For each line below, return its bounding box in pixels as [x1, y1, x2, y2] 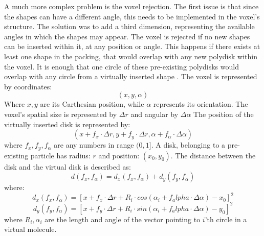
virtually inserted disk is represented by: [4, 119, 130, 129]
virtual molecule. [4, 224, 57, 234]
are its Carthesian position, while [40, 99, 144, 109]
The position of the [193, 108, 254, 119]
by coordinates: [4, 81, 52, 91]
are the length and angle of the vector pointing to [45, 214, 201, 224]
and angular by [130, 108, 179, 119]
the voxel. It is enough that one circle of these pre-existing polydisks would [4, 61, 239, 72]
